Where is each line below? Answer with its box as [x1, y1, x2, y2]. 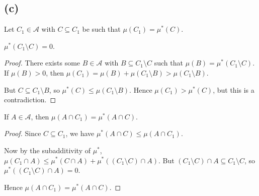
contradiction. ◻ [4, 94, 56, 105]
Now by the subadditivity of [4, 145, 91, 155]
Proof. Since [4, 128, 41, 139]
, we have [65, 128, 95, 139]
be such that [82, 24, 121, 34]
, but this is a [213, 84, 254, 95]
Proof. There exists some [4, 57, 80, 68]
